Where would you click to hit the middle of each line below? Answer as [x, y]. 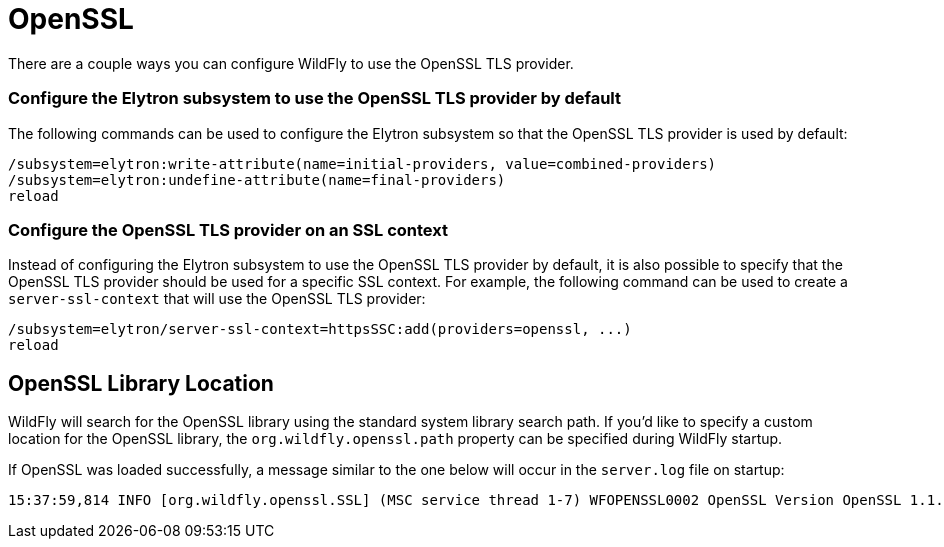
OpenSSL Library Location [141, 383]
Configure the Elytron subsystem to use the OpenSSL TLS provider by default [315, 98]
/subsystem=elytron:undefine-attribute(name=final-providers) [257, 179]
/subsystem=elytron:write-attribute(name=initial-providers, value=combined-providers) [362, 163]
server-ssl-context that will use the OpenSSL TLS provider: [217, 299]
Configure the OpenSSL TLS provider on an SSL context [228, 229]
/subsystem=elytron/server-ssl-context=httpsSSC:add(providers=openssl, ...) [320, 329]
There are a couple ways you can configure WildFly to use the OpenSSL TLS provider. [291, 63]
